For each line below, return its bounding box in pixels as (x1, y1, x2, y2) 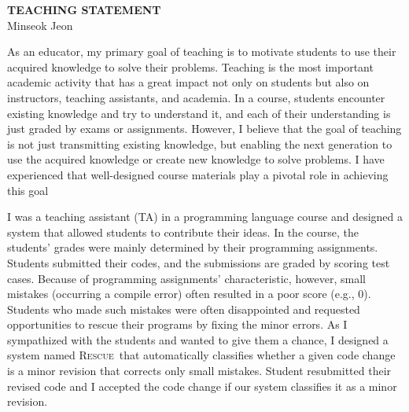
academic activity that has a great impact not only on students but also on (7, 74, 370, 90)
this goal (7, 182, 49, 198)
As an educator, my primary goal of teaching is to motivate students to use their (7, 43, 396, 60)
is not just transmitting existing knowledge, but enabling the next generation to (7, 135, 392, 152)
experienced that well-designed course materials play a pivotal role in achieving (7, 166, 389, 182)
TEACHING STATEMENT (7, 2, 161, 17)
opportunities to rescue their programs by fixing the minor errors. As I (7, 316, 348, 333)
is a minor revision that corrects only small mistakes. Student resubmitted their (7, 362, 392, 379)
